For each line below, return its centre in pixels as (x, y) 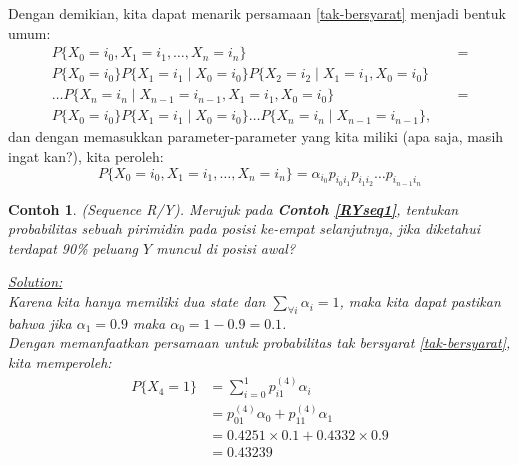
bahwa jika (40, 322)
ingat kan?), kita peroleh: (86, 155)
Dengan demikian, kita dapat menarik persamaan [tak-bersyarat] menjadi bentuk (257, 13)
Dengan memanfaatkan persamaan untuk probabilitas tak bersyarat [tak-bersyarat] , (259, 342)
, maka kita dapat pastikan (420, 301)
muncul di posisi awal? (226, 247)
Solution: (35, 281)
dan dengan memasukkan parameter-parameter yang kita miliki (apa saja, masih (256, 136)
